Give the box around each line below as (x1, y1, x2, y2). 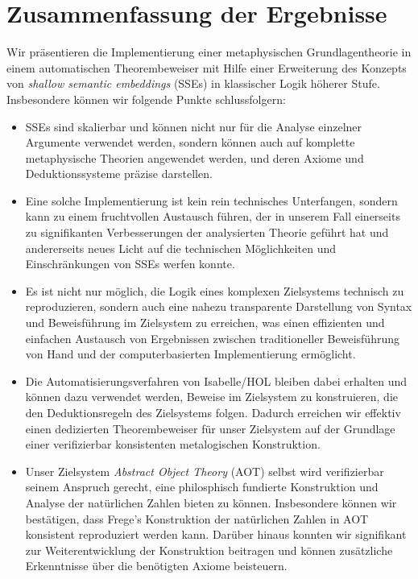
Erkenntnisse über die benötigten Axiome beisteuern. (25, 557, 288, 574)
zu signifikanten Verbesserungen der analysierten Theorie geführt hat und (25, 224, 389, 241)
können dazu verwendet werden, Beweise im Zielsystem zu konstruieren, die (25, 388, 399, 405)
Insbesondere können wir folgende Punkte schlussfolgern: (6, 90, 286, 107)
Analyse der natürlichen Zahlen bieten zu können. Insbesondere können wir (25, 494, 397, 511)
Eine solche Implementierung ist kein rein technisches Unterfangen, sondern (25, 192, 398, 209)
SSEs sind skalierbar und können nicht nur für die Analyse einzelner (25, 118, 362, 134)
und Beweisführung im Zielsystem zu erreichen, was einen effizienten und (25, 314, 385, 331)
